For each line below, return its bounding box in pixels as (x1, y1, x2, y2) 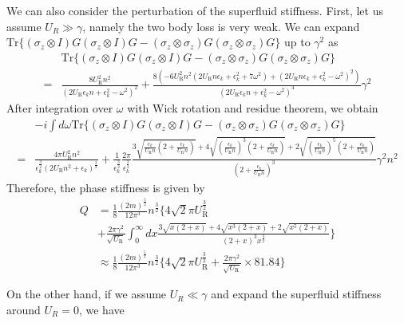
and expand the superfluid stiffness (211, 286, 382, 302)
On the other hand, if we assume (6, 286, 167, 302)
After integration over (6, 100, 113, 116)
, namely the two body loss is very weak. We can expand (82, 18, 360, 34)
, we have (78, 301, 125, 317)
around (6, 301, 41, 317)
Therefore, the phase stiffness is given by (6, 179, 205, 195)
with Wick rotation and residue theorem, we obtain (127, 100, 378, 116)
